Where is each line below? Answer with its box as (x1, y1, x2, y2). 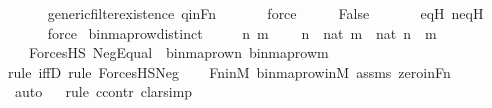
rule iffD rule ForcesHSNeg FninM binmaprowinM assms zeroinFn (8, 61, 451, 82)
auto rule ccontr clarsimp (14, 81, 193, 102)
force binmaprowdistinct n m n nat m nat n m (47, 22, 437, 43)
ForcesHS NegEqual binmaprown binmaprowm (28, 42, 329, 63)
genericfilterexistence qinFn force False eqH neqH (47, 3, 484, 23)
